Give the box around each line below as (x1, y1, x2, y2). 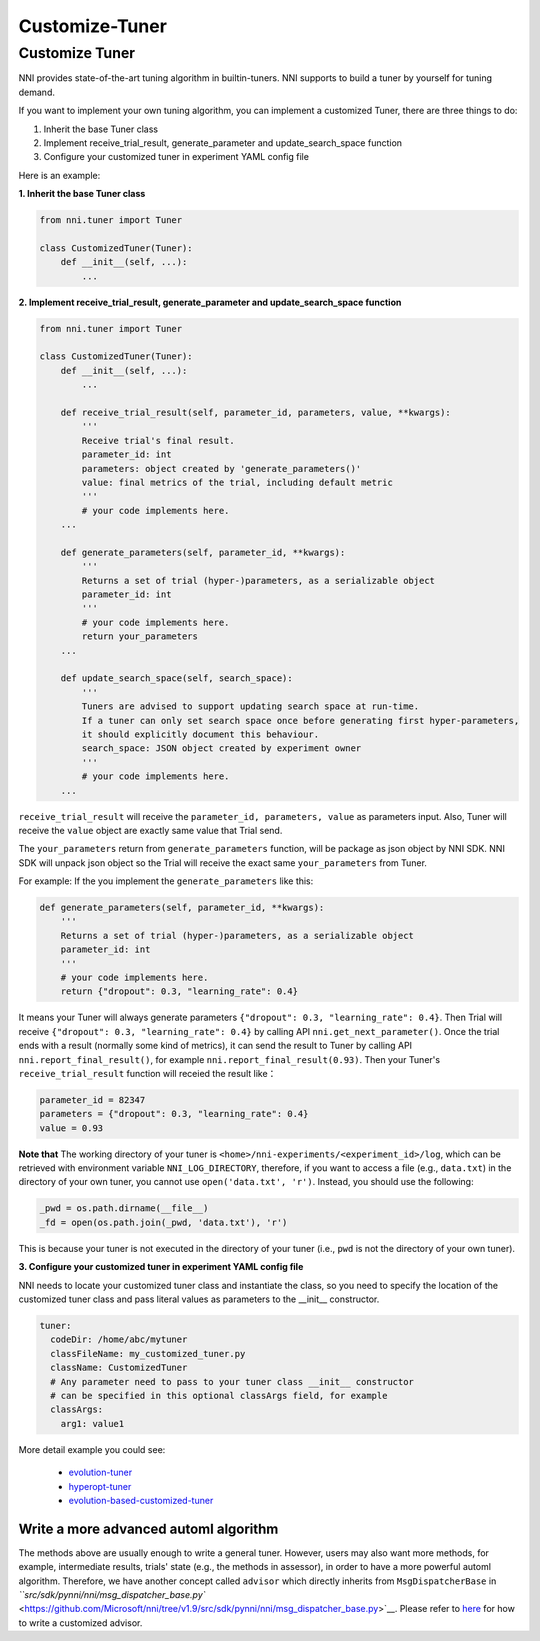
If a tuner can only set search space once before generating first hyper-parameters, (81, 715, 520, 726)
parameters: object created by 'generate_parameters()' (81, 463, 362, 474)
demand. (18, 86, 55, 98)
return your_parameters (81, 631, 199, 642)
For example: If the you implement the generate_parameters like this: (18, 875, 314, 887)
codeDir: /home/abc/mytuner (50, 1334, 188, 1345)
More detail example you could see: (18, 1443, 166, 1455)
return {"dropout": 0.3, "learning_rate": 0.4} (60, 986, 299, 997)
